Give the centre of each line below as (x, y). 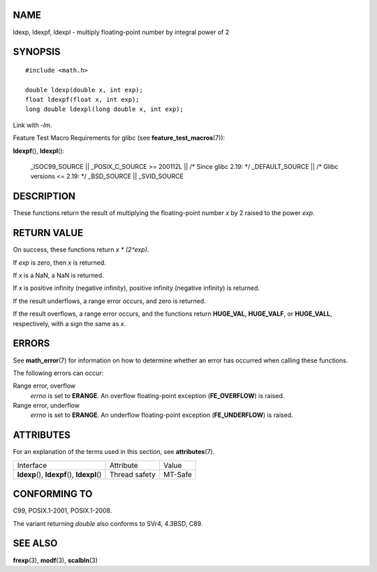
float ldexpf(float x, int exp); (82, 100)
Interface (32, 465)
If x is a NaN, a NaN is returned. (58, 275)
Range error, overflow (44, 386)
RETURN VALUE (48, 233)
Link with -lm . (32, 125)
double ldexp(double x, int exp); (84, 90)
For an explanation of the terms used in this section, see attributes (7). (114, 452)
